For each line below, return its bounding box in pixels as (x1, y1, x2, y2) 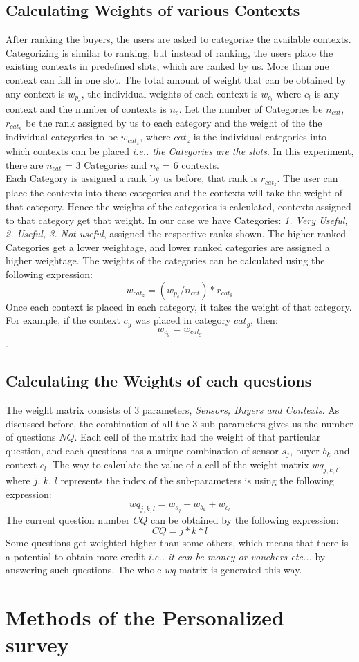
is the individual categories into (193, 129, 327, 144)
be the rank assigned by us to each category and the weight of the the (25, 115, 322, 129)
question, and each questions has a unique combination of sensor (6, 443, 279, 457)
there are (6, 157, 44, 172)
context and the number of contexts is (6, 101, 167, 116)
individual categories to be (6, 129, 118, 144)
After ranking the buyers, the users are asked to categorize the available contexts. (6, 32, 351, 46)
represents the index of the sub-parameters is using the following (60, 473, 334, 488)
